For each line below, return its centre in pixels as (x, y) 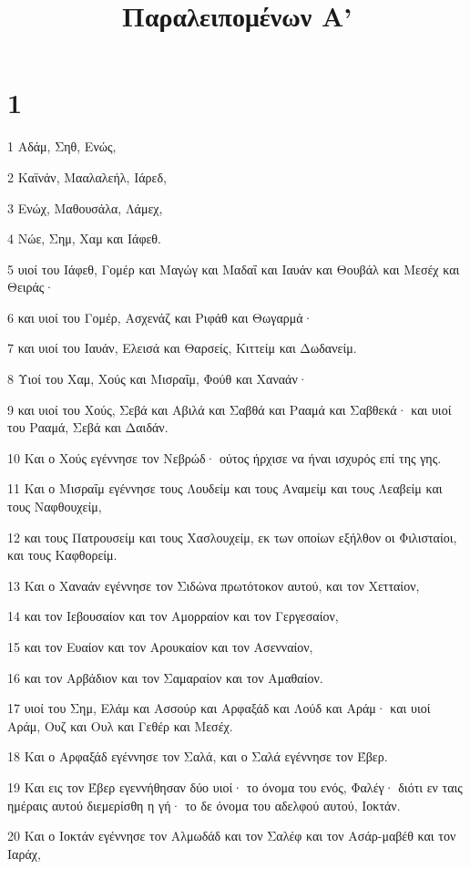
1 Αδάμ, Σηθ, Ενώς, (62, 146)
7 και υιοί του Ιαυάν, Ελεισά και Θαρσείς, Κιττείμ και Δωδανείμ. (182, 348)
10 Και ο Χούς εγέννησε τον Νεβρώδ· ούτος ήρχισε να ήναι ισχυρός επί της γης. (225, 457)
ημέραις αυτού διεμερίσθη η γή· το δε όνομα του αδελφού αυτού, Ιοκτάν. (204, 805)
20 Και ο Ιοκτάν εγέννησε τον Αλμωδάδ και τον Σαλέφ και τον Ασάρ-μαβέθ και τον (232, 836)
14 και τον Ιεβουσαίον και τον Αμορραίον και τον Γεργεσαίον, (173, 616)
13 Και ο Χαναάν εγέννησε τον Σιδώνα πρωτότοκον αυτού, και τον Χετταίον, (214, 585)
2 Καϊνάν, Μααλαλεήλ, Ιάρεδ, (87, 176)
